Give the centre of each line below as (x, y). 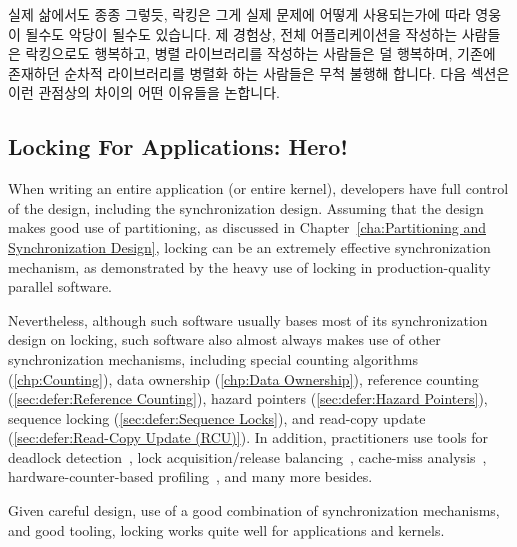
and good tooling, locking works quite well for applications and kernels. (226, 529)
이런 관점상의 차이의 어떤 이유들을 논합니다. (144, 92)
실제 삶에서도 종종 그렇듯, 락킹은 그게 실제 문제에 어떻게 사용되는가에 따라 (239, 14)
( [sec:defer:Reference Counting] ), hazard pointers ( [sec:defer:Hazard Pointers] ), (248, 398)
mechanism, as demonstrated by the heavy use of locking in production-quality (249, 266)
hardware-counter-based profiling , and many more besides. (190, 476)
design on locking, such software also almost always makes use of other (224, 339)
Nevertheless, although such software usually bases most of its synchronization (248, 319)
